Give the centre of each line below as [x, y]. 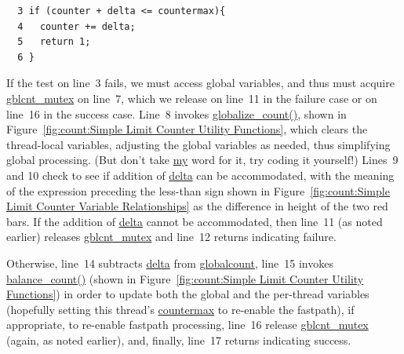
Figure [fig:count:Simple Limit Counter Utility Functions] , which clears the [187, 129]
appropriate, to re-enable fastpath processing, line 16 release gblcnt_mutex [187, 325]
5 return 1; [54, 42]
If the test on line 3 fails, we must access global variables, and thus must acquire [200, 83]
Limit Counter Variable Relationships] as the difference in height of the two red [197, 206]
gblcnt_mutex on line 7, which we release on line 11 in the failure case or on [192, 98]
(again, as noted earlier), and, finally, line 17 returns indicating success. [179, 339]
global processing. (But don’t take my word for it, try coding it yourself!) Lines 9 [202, 160]
